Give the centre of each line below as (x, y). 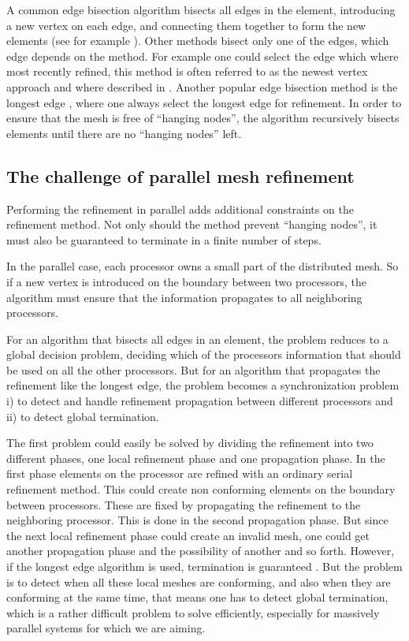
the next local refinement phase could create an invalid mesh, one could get (188, 535)
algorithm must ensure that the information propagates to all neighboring (184, 297)
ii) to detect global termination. (83, 416)
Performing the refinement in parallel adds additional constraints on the (180, 209)
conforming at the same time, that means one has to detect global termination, (197, 597)
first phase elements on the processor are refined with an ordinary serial (180, 473)
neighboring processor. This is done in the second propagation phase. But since (197, 520)
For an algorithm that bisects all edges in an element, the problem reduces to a (197, 339)
